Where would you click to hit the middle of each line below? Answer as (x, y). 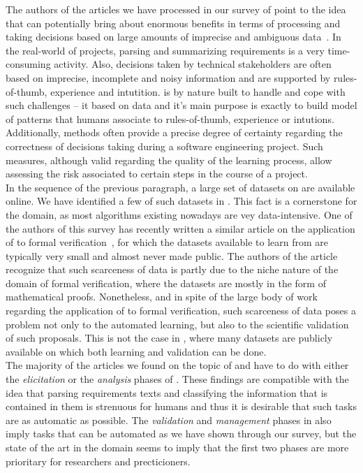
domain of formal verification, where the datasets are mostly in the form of (166, 283)
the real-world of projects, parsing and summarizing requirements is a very (165, 50)
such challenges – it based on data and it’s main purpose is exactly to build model (181, 105)
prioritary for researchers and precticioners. (98, 461)
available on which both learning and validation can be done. (136, 351)
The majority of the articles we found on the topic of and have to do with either (177, 365)
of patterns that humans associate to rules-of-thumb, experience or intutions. (170, 118)
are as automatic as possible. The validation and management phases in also (169, 420)
